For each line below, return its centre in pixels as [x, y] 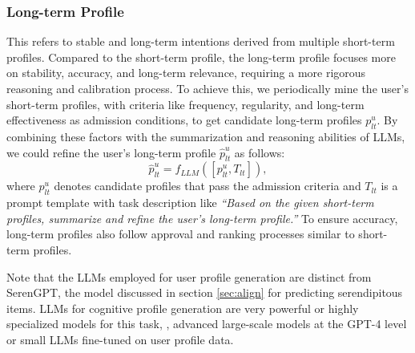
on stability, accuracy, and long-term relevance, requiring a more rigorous [186, 73]
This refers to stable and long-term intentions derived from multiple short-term [201, 41]
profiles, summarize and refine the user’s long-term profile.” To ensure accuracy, [202, 218]
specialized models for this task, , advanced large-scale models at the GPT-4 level [207, 324]
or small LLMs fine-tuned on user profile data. [120, 339]
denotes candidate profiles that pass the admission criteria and [207, 186]
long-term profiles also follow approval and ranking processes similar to [181, 234]
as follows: [260, 152]
